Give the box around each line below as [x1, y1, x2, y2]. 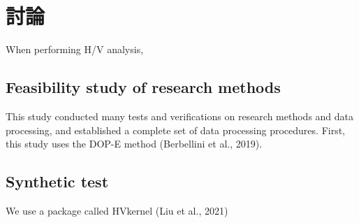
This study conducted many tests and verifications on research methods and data [6, 108, 354, 123]
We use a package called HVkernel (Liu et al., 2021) [6, 203, 228, 217]
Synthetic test [6, 171, 109, 192]
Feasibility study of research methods [6, 76, 281, 98]
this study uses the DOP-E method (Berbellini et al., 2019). [6, 136, 263, 151]
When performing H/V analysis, [6, 42, 144, 57]
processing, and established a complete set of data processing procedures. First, [6, 122, 346, 137]
